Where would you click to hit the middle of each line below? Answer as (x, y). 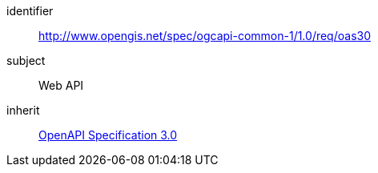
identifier (30, 11)
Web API (61, 85)
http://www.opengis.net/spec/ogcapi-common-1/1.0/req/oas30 (205, 36)
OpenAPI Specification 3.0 (108, 135)
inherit (23, 110)
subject (26, 60)
